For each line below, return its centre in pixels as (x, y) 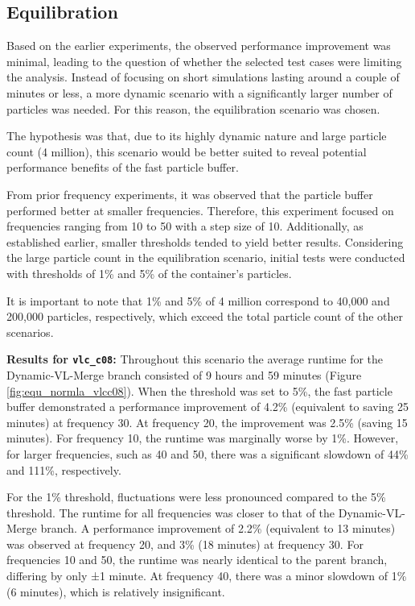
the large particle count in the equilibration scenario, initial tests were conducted (206, 257)
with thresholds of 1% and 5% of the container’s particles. (149, 273)
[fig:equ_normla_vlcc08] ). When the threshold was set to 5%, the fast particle (199, 390)
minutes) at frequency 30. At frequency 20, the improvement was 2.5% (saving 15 (207, 422)
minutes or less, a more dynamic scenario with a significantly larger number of (199, 92)
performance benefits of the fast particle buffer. (123, 167)
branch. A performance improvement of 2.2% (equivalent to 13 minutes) (218, 528)
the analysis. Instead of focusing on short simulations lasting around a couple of (203, 77)
